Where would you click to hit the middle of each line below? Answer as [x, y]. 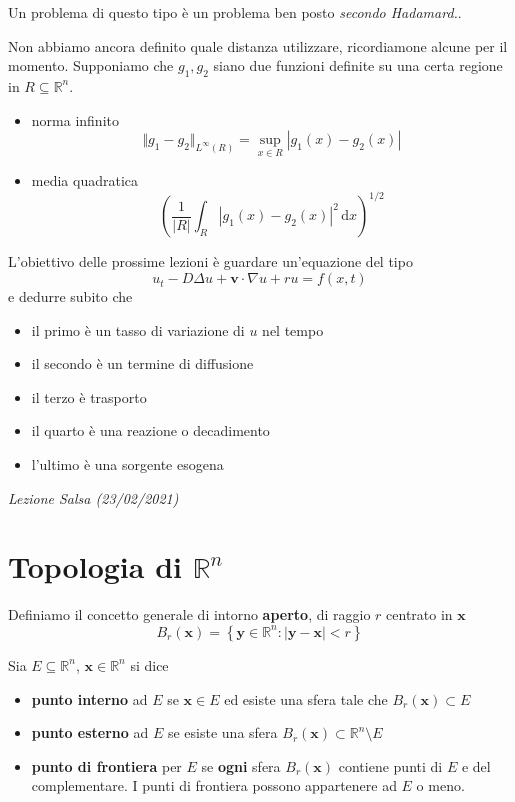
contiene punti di [390, 765]
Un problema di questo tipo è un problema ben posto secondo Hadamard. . [235, 12]
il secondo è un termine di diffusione [142, 363]
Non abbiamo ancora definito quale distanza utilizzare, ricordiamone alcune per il [258, 45]
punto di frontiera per [106, 765]
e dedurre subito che [70, 296]
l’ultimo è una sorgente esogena [127, 464]
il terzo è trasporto [89, 396]
